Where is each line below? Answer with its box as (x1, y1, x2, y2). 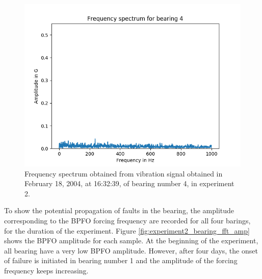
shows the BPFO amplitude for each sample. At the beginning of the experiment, (4, 235, 258, 246)
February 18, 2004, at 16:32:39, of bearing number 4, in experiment (24, 178, 234, 189)
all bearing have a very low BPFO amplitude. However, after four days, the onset (4, 245, 258, 256)
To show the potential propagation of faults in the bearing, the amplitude (4, 205, 234, 216)
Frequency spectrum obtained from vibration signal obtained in (24, 168, 223, 179)
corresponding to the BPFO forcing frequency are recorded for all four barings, (4, 215, 251, 225)
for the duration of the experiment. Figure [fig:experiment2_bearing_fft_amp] (4, 225, 250, 236)
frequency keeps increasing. (4, 265, 89, 275)
